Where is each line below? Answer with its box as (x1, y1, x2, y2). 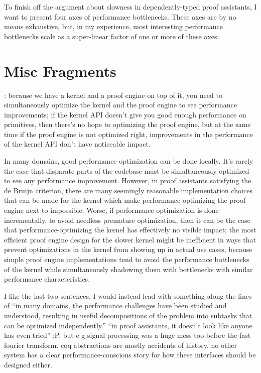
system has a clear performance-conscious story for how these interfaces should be (4, 349, 256, 360)
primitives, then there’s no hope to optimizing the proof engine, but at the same (4, 119, 251, 130)
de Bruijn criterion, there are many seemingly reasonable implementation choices (4, 185, 252, 195)
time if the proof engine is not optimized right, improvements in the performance (4, 129, 253, 139)
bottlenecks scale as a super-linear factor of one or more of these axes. (4, 31, 219, 41)
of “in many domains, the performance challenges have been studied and (4, 300, 227, 311)
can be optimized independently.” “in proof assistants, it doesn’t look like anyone (4, 320, 252, 330)
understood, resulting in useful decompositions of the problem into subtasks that (4, 310, 252, 320)
